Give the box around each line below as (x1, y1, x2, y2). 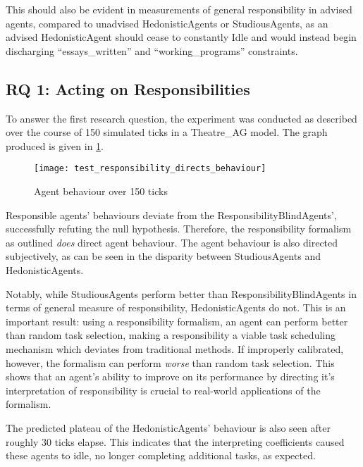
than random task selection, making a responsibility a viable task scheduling (6, 328, 336, 342)
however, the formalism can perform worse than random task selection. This (6, 355, 335, 370)
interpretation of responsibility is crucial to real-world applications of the (6, 382, 321, 397)
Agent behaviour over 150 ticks (34, 184, 168, 199)
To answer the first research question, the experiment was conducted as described (6, 111, 357, 125)
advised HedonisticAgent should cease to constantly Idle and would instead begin (6, 30, 357, 44)
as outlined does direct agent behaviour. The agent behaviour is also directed (6, 235, 338, 249)
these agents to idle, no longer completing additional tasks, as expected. (6, 448, 316, 463)
